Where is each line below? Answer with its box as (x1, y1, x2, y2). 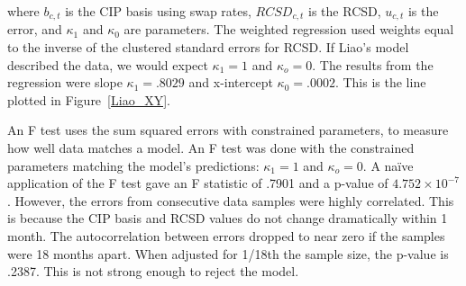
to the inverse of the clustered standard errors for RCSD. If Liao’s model (7, 38, 409, 57)
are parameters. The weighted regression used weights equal (123, 20, 454, 39)
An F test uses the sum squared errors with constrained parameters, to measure (7, 121, 449, 139)
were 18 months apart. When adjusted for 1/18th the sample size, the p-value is (7, 244, 449, 263)
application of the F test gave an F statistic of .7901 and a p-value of (7, 174, 388, 192)
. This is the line (334, 73, 426, 92)
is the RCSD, (308, 2, 381, 20)
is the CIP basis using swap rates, (65, 2, 251, 20)
